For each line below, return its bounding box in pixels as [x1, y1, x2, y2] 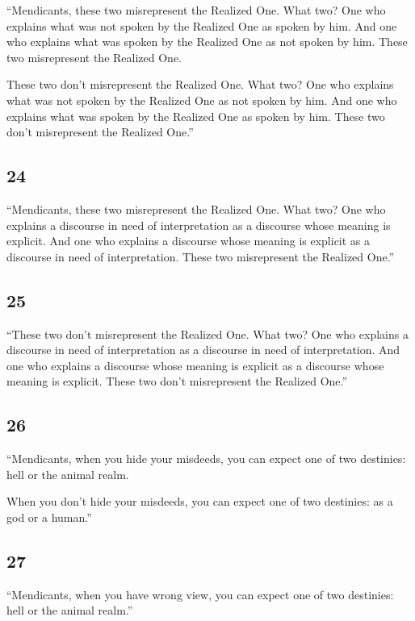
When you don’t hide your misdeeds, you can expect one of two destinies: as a [6, 493, 393, 510]
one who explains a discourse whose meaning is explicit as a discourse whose [6, 356, 384, 373]
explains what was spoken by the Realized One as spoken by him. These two [6, 107, 385, 124]
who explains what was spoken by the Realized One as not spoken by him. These [6, 33, 408, 50]
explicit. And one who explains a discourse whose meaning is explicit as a [6, 232, 371, 249]
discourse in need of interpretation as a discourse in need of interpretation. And [6, 341, 400, 358]
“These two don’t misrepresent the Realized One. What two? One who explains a [6, 325, 409, 342]
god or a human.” [6, 508, 92, 525]
